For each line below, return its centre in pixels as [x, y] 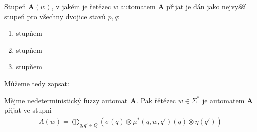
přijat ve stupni [28, 110]
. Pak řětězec [156, 100]
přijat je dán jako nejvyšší [206, 6]
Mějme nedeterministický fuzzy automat [66, 100]
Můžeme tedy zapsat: [37, 83]
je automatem [223, 100]
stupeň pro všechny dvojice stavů [55, 16]
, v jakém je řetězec [81, 6]
